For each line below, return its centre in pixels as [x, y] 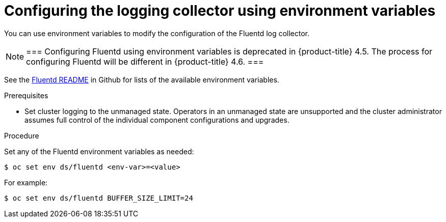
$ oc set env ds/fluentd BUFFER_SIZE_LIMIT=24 [99, 198]
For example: [26, 182]
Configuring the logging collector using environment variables [220, 11]
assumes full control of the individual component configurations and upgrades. [157, 120]
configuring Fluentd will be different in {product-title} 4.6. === [145, 61]
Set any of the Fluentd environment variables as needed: [99, 151]
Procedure [22, 135]
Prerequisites [26, 95]
